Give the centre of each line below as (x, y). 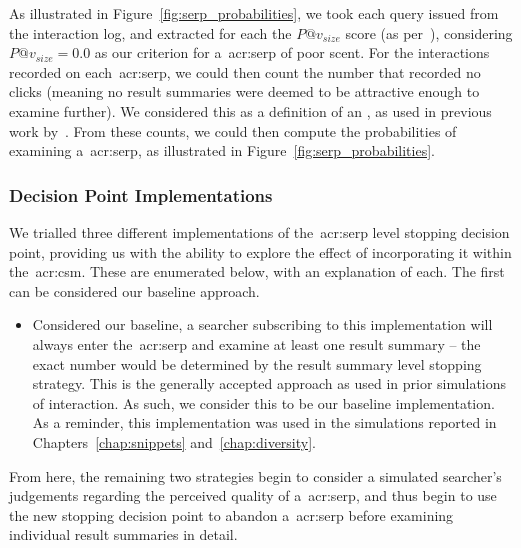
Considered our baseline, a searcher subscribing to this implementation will (262, 324)
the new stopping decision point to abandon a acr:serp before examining (231, 514)
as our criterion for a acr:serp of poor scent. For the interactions (292, 52)
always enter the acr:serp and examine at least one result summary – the (256, 343)
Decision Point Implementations (141, 194)
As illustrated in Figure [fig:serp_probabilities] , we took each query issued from (254, 13)
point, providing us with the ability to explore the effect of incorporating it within (260, 251)
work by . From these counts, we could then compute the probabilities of (233, 130)
